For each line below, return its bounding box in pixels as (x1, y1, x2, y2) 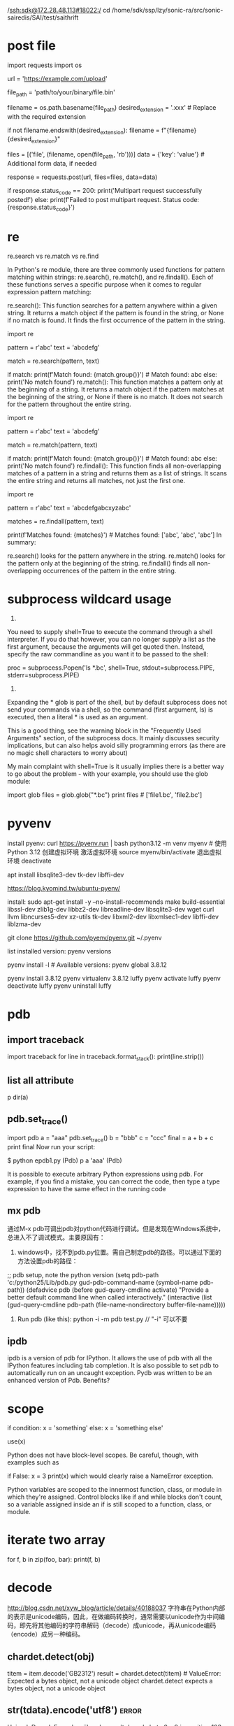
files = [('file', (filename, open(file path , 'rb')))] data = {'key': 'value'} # (7, 150, 205, 160)
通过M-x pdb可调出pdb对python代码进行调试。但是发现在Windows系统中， (7, 1224, 225, 1232)
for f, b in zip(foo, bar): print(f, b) (7, 1555, 101, 1564)
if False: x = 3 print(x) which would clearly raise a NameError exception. (7, 1472, 214, 1481)
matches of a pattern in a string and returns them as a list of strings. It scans (7, 469, 227, 477)
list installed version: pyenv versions (7, 947, 112, 956)
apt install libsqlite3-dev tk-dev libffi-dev (7, 870, 124, 879)
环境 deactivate (7, 856, 52, 865)
